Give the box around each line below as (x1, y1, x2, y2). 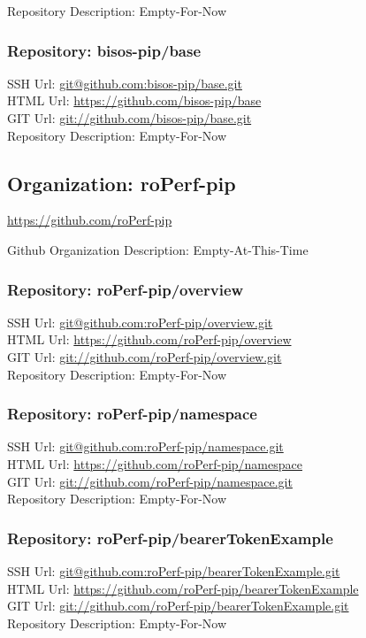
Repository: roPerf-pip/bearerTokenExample (7, 527, 333, 549)
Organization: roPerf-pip (7, 169, 236, 196)
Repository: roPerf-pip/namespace (7, 403, 257, 425)
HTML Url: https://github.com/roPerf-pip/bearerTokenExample (7, 579, 359, 597)
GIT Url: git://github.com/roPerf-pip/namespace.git (7, 472, 293, 490)
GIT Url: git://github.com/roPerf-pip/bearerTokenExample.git (7, 596, 349, 615)
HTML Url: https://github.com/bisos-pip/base (7, 91, 262, 110)
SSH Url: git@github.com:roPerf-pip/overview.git (7, 312, 273, 331)
